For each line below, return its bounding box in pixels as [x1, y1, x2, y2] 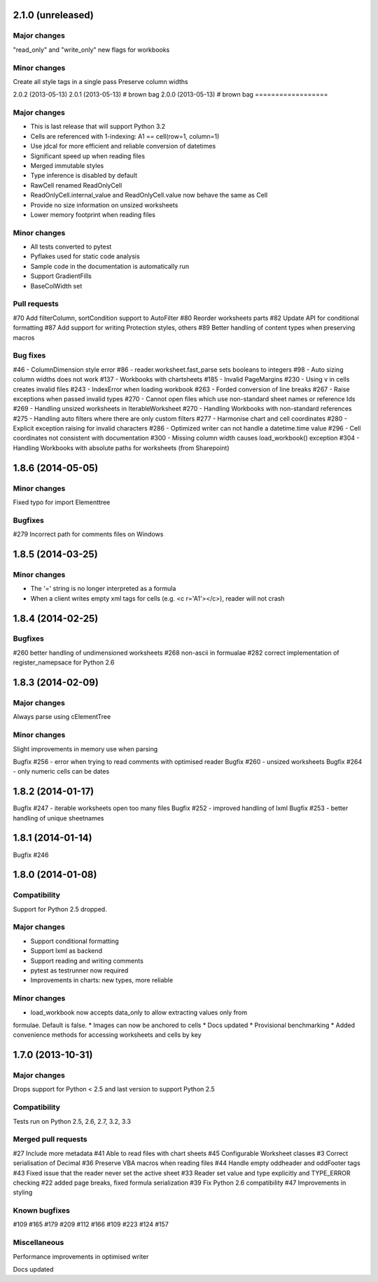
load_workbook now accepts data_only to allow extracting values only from [30, 1008, 248, 1017]
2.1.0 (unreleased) [13, 9, 94, 21]
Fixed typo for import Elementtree [13, 498, 111, 506]
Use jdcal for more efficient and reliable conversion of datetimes [30, 142, 216, 151]
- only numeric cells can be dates [13, 767, 110, 776]
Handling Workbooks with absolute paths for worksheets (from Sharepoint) [13, 443, 230, 452]
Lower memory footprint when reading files [30, 210, 155, 218]
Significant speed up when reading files [30, 151, 146, 160]
